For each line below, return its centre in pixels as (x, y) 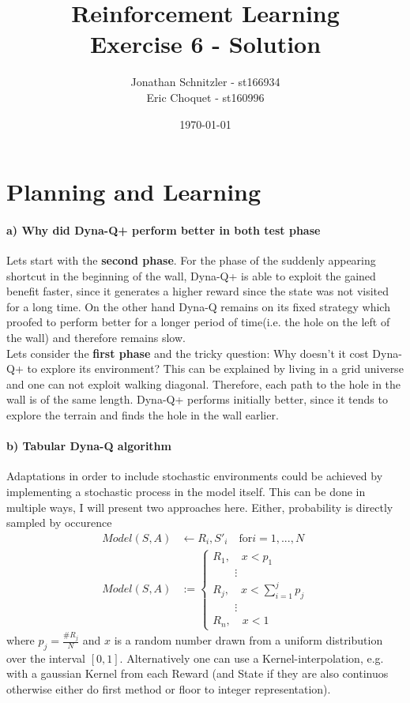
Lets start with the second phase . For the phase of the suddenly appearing (191, 260)
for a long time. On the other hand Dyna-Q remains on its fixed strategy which (198, 306)
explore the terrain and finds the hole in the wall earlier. (143, 415)
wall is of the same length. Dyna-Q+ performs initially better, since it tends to (197, 399)
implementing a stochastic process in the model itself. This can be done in (186, 491)
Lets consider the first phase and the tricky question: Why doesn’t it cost (188, 353)
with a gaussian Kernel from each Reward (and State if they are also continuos (197, 673)
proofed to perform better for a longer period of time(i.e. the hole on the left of (198, 322)
